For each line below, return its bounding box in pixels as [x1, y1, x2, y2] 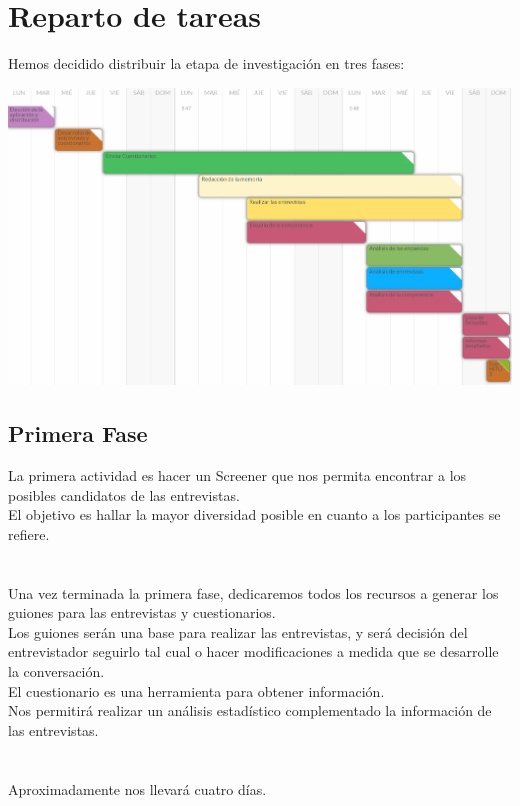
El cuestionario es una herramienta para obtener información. [8, 680, 385, 701]
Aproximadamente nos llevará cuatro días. [8, 778, 267, 799]
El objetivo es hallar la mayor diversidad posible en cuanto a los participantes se [8, 504, 501, 525]
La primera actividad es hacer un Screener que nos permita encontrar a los [8, 465, 467, 486]
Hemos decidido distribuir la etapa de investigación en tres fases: [8, 53, 405, 74]
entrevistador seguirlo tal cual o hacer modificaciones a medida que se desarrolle [8, 641, 499, 662]
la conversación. [8, 661, 105, 682]
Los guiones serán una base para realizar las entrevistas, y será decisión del [8, 621, 468, 642]
